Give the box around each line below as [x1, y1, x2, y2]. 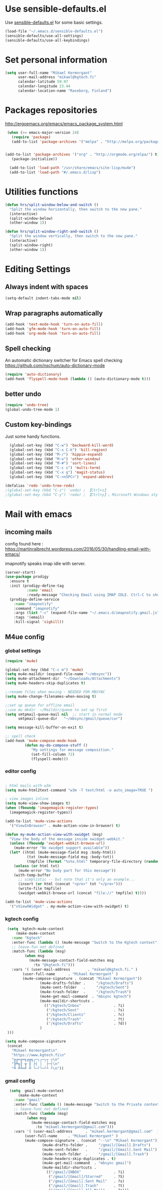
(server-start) [5, 570, 36, 575]
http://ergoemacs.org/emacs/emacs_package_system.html [5, 120, 123, 127]
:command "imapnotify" [14, 606, 60, 611]
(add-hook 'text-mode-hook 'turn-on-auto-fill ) [5, 322, 103, 327]
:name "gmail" [14, 1098, 42, 1103]
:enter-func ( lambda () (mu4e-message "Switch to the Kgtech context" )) [11, 940, 162, 945]
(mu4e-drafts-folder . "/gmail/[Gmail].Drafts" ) [42, 1142, 151, 1147]
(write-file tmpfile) [17, 886, 62, 891]
